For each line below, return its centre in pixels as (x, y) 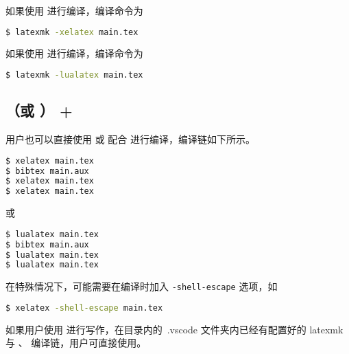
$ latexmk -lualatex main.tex (74, 75)
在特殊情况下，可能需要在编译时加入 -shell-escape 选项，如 (142, 286)
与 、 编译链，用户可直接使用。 (76, 343)
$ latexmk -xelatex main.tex (72, 32)
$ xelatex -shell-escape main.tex (84, 308)
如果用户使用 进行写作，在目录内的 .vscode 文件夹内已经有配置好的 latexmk (174, 329)
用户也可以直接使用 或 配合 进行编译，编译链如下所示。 (130, 139)
